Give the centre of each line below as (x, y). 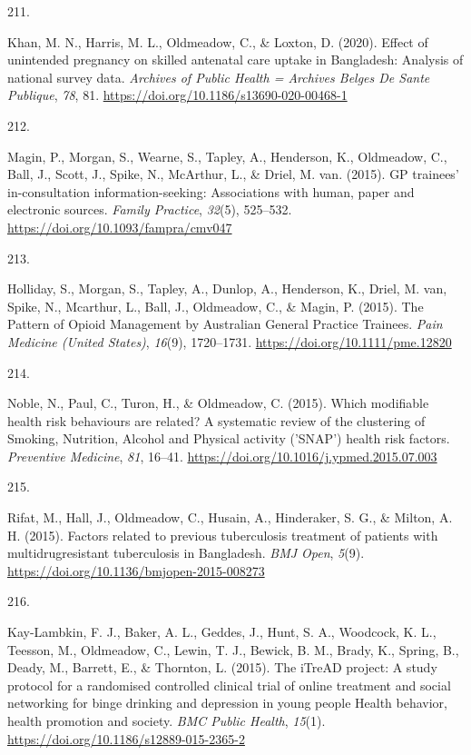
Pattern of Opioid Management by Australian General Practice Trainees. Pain (225, 324)
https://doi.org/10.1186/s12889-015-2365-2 (126, 738)
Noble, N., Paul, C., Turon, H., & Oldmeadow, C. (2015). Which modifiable (218, 403)
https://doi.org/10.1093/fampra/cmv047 (120, 227)
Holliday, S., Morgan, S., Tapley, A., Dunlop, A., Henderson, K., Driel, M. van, (227, 288)
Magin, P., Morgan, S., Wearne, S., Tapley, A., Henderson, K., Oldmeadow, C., (227, 156)
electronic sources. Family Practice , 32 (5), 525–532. (150, 209)
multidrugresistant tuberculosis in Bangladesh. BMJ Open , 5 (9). (186, 553)
